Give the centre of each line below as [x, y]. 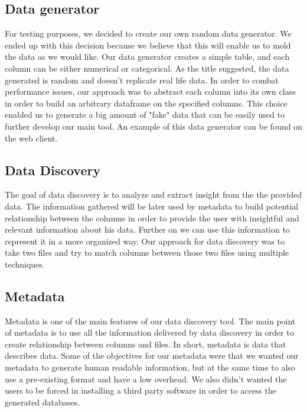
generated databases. [42, 402]
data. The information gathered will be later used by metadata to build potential [152, 206]
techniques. [25, 264]
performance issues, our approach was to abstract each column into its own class [150, 91]
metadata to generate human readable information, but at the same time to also [150, 367]
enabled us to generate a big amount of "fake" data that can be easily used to [145, 115]
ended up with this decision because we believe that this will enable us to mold [148, 45]
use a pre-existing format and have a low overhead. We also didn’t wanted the [146, 379]
